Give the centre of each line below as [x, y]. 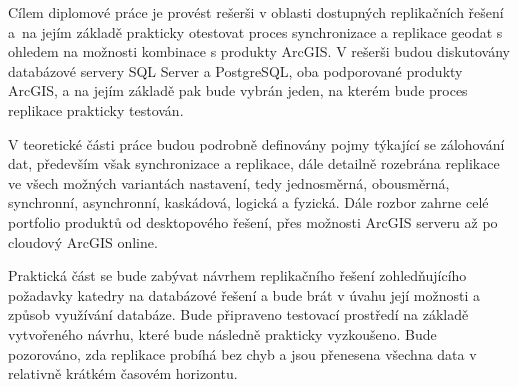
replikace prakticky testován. [96, 109]
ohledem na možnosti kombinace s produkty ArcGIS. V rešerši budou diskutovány [259, 51]
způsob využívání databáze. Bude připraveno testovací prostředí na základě [238, 314]
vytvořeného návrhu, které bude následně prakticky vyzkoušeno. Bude [222, 333]
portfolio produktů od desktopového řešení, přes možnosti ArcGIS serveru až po [253, 221]
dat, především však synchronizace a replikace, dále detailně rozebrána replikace [254, 163]
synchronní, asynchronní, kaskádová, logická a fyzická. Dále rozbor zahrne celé [248, 202]
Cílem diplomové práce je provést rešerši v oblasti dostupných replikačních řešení [256, 12]
